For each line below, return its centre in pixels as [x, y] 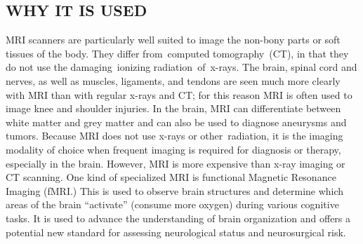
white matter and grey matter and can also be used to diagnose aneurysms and [176, 122]
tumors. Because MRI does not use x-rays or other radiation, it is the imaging [174, 136]
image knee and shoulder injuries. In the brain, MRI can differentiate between [173, 108]
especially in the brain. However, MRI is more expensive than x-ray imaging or [176, 163]
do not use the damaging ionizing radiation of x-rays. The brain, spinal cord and [181, 67]
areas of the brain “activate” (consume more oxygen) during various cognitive [172, 204]
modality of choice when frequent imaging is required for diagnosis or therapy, [173, 149]
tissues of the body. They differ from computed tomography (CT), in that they [177, 53]
